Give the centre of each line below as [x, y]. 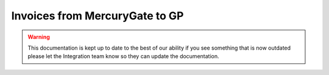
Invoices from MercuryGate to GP [97, 16]
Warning [39, 37]
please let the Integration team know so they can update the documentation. [123, 56]
